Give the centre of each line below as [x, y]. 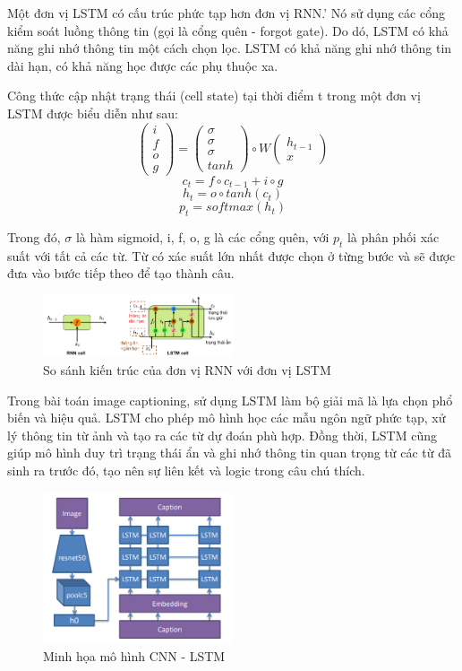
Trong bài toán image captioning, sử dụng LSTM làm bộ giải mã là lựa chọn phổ [230, 400]
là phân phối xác [393, 237]
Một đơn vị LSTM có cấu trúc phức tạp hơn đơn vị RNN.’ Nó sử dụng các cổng [226, 13]
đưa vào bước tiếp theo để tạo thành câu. [121, 273]
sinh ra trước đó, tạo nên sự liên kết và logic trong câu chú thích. [186, 470]
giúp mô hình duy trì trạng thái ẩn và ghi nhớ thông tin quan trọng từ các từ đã [230, 453]
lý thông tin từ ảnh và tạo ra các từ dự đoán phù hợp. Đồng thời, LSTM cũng [222, 435]
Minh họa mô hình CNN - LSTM [134, 655]
